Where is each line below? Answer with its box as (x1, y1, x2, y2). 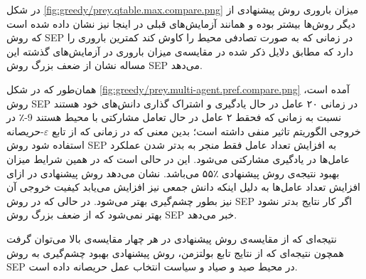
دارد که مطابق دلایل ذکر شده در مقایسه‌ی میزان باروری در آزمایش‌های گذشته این (6, 43, 353, 58)
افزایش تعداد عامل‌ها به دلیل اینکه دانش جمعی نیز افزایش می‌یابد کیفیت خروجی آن (6, 179, 360, 194)
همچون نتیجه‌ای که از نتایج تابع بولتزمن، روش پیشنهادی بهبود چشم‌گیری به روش (6, 245, 344, 260)
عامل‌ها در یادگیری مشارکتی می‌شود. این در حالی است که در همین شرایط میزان (6, 151, 350, 166)
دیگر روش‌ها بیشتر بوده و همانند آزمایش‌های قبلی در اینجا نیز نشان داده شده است (6, 16, 355, 31)
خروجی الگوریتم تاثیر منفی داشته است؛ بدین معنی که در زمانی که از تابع (51, 123, 361, 138)
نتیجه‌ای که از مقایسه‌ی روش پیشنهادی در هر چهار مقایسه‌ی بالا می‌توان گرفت (6, 231, 337, 246)
